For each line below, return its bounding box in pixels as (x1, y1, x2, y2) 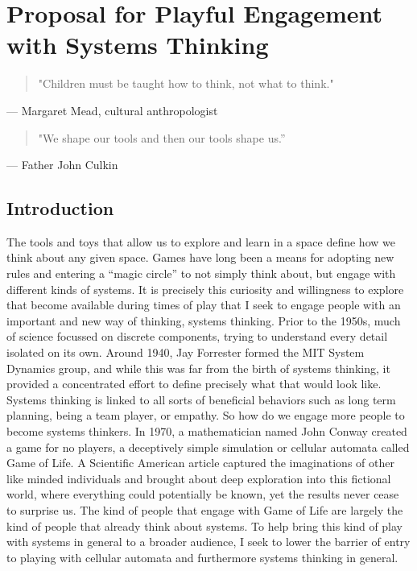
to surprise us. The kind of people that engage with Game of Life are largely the (6, 501, 403, 518)
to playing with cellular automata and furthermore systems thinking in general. (6, 548, 398, 565)
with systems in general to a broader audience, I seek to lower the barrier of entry (6, 533, 411, 550)
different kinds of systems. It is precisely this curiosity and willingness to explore (6, 280, 404, 297)
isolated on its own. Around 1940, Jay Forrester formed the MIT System (6, 344, 365, 361)
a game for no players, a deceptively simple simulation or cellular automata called (6, 438, 410, 455)
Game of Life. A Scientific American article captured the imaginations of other (6, 454, 394, 471)
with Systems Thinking (6, 28, 269, 61)
